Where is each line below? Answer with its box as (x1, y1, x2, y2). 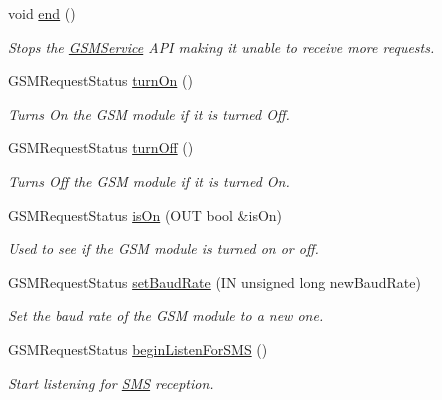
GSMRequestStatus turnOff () (8, 137, 194, 158)
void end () (8, 3, 76, 23)
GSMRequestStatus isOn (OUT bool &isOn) (8, 204, 283, 225)
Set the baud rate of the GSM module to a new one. (8, 305, 324, 326)
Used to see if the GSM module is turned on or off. (8, 238, 319, 259)
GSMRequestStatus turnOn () (8, 70, 193, 91)
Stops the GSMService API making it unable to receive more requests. (8, 36, 435, 57)
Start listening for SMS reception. (8, 372, 214, 393)
